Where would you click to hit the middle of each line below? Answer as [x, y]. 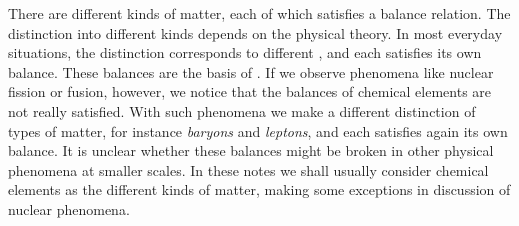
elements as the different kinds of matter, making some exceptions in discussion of [259, 189]
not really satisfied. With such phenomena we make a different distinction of [242, 110]
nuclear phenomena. [69, 208]
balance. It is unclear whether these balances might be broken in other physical [251, 150]
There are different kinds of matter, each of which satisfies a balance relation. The [259, 13]
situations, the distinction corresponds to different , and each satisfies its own [245, 52]
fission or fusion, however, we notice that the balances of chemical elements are [250, 91]
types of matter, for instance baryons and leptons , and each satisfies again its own [258, 130]
